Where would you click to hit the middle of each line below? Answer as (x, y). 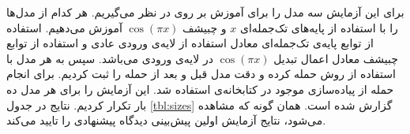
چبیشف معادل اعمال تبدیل (336, 58)
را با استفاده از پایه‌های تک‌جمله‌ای (319, 27)
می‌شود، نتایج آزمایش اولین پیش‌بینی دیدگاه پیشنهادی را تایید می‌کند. (166, 120)
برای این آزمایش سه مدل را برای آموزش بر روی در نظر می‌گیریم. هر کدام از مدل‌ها (205, 12)
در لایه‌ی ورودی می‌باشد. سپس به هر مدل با (110, 58)
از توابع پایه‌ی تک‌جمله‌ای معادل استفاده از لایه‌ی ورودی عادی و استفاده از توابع (190, 43)
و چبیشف (205, 27)
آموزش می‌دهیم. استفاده (64, 27)
